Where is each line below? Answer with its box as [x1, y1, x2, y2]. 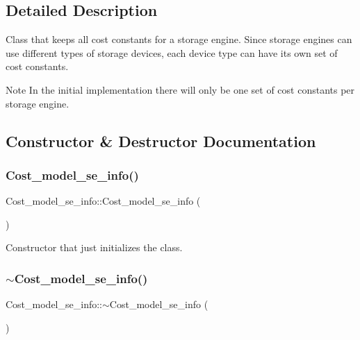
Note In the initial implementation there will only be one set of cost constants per [6, 82, 355, 96]
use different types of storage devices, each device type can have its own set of [6, 45, 338, 60]
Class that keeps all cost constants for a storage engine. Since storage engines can [6, 32, 352, 46]
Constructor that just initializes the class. [6, 240, 183, 255]
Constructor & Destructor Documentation [6, 130, 316, 151]
